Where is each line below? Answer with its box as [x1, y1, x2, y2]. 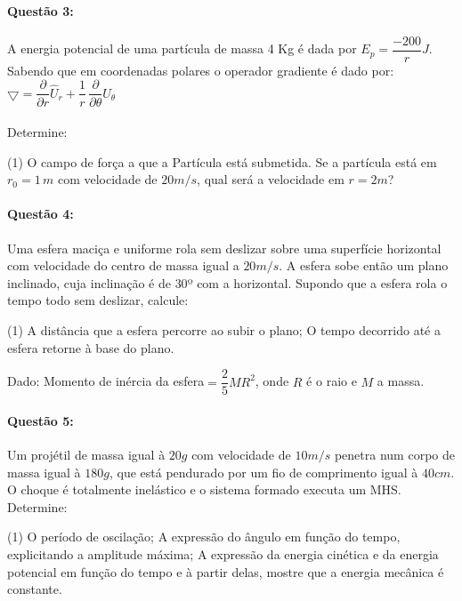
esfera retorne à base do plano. [7, 338, 174, 357]
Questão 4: [7, 204, 74, 223]
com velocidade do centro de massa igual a [7, 256, 239, 275]
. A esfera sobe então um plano [279, 256, 449, 275]
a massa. [377, 372, 425, 390]
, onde [255, 372, 289, 390]
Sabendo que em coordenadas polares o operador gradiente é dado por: [7, 60, 394, 79]
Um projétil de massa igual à [7, 445, 166, 464]
